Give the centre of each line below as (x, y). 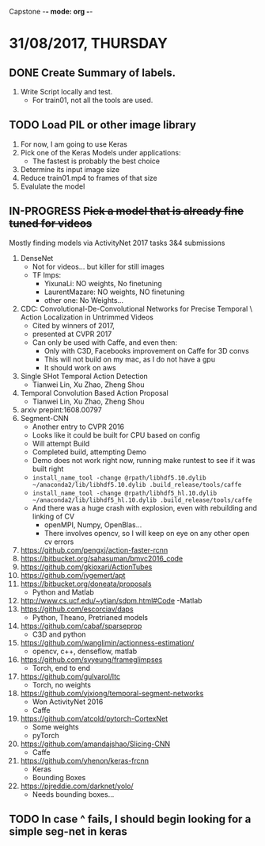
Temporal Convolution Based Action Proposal (94, 392)
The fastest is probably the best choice (96, 161)
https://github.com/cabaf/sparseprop (81, 626)
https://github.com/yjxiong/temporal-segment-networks (112, 693)
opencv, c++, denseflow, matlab (85, 651)
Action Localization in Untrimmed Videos (87, 317)
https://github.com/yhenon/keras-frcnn (85, 760)
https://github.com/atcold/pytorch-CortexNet (94, 718)
